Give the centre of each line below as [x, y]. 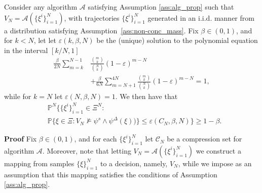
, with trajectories [92, 17]
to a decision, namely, [134, 163]
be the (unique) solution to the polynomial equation [177, 40]
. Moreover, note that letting [87, 150]
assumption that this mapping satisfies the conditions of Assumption [111, 174]
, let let [45, 40]
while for [18, 96]
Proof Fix [21, 139]
